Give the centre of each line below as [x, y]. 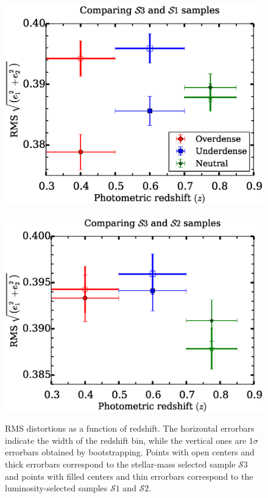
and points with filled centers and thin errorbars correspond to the [129, 476]
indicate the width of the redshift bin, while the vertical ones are [126, 440]
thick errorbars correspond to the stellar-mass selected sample [120, 464]
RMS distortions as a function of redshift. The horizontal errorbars [130, 428]
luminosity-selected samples [56, 488]
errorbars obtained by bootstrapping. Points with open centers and [130, 452]
